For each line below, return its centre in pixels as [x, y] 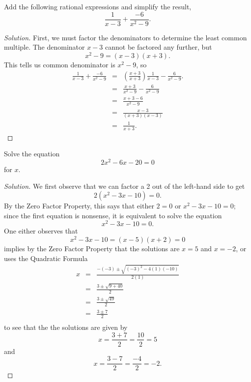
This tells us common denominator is [60, 64]
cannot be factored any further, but [159, 47]
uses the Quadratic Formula [46, 258]
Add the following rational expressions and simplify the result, [98, 6]
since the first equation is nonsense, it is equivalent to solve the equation [113, 215]
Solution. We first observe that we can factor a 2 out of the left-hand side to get [125, 186]
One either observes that [41, 231]
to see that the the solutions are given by [66, 327]
